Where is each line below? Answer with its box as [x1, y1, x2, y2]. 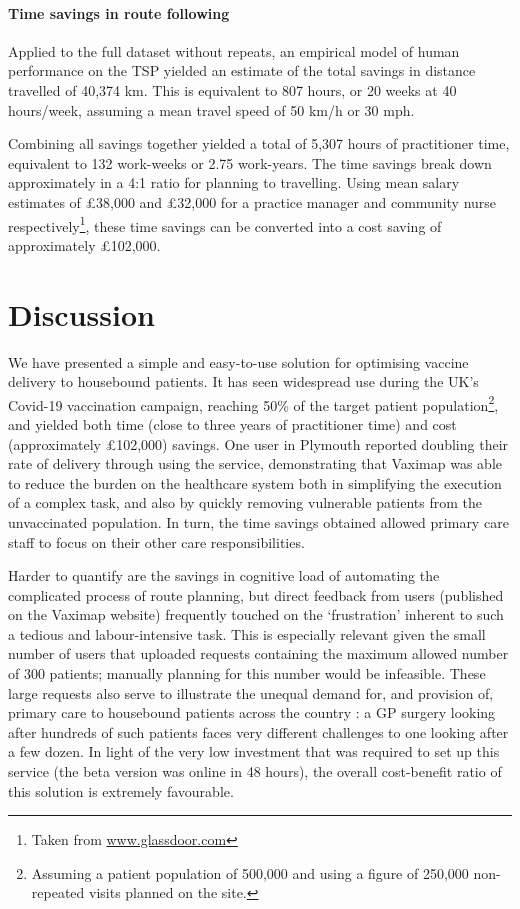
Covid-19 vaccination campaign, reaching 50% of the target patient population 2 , [8, 391, 499, 415]
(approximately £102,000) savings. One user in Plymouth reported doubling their [8, 433, 509, 454]
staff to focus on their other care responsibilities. [8, 531, 305, 552]
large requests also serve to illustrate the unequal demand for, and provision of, [8, 682, 494, 703]
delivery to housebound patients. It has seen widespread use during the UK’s [8, 371, 479, 392]
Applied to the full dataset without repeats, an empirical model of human [8, 40, 460, 61]
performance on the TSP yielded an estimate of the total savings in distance [8, 60, 476, 81]
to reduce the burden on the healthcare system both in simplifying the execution [8, 472, 502, 493]
